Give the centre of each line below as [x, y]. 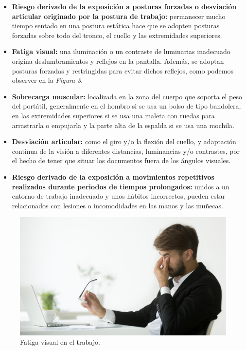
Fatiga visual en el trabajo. [60, 342]
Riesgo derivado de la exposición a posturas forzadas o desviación [124, 6]
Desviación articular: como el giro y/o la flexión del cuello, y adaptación [124, 141]
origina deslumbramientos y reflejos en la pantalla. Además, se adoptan [118, 61]
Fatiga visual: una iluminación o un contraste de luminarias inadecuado [121, 51]
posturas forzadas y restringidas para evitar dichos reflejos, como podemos [123, 70]
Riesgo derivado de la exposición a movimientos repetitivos [113, 176]
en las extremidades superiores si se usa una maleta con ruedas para [113, 115]
